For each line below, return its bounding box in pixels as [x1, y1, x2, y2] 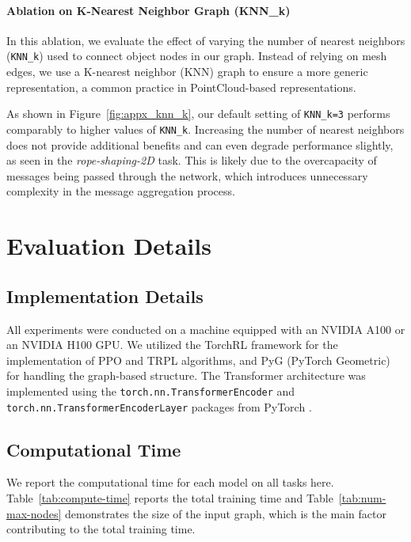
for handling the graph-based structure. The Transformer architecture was [6, 367, 366, 384]
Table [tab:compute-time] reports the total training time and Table [6, 489, 333, 506]
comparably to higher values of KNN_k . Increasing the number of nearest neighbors [6, 120, 405, 137]
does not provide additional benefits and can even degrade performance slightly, [6, 136, 394, 153]
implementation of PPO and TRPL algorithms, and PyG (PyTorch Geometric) [6, 351, 390, 368]
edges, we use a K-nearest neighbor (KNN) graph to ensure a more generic [6, 63, 368, 80]
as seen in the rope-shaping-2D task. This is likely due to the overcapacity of [6, 152, 377, 169]
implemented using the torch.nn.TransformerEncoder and [6, 382, 295, 399]
